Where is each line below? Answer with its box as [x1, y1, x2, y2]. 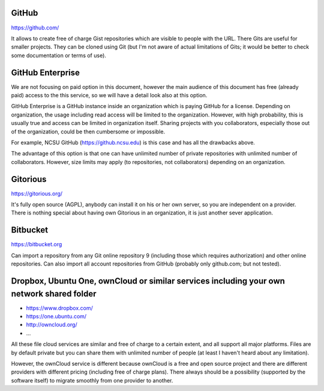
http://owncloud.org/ [26, 321, 77, 329]
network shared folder [11, 288, 97, 299]
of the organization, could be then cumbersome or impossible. [11, 128, 165, 135]
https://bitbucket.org [11, 241, 62, 248]
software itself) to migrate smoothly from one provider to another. [11, 377, 173, 384]
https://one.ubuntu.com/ [26, 312, 87, 320]
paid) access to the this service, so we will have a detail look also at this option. [11, 91, 208, 99]
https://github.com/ [11, 24, 59, 31]
